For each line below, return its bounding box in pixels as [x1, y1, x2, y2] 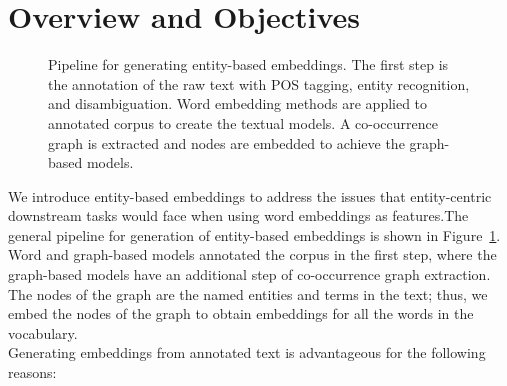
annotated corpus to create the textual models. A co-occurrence [48, 112, 438, 133]
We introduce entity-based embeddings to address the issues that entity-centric [8, 185, 492, 206]
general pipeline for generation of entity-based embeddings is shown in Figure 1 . [8, 224, 501, 245]
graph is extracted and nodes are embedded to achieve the [48, 132, 405, 153]
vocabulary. [8, 322, 78, 343]
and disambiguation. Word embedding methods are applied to [48, 93, 428, 114]
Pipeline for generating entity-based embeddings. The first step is [48, 54, 449, 75]
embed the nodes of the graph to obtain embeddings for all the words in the [8, 303, 474, 324]
